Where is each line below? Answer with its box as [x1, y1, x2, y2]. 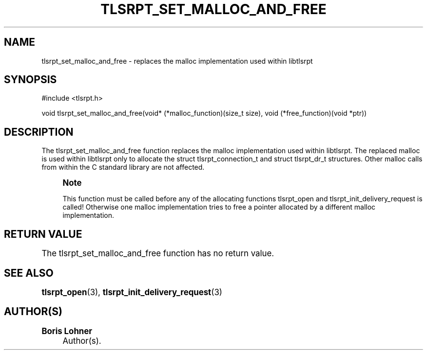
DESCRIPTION [4, 125, 74, 138]
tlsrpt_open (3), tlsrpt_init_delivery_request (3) [41, 287, 222, 297]
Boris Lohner [41, 326, 93, 336]
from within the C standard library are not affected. [41, 163, 205, 172]
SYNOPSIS [4, 73, 57, 86]
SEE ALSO [4, 266, 54, 279]
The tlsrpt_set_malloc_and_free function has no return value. [41, 248, 274, 259]
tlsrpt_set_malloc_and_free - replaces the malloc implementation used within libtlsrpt [41, 56, 313, 65]
